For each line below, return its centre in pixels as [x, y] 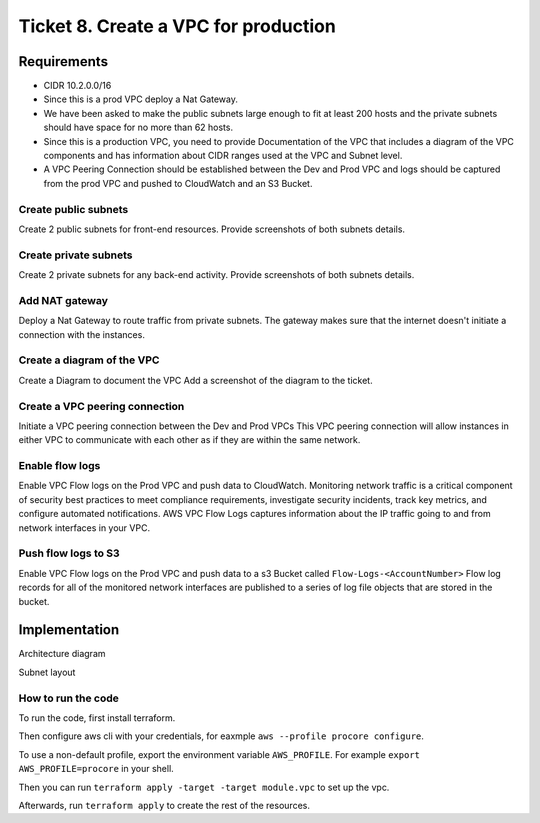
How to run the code [69, 698]
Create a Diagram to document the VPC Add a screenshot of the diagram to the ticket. [196, 380]
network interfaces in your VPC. [84, 527]
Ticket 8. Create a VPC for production [177, 26]
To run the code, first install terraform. [97, 717]
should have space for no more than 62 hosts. [138, 127]
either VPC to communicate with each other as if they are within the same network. [189, 440]
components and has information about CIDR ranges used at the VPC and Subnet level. [223, 156]
